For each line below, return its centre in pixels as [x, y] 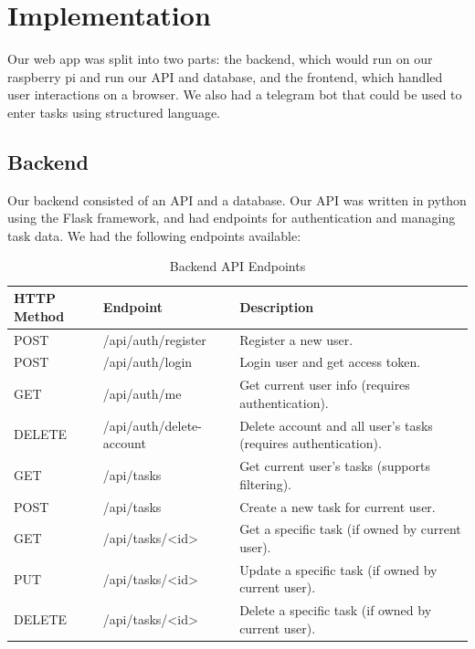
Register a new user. [296, 339]
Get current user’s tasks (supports [335, 466]
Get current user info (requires [325, 385]
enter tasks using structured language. [114, 112]
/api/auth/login [148, 362]
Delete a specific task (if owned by [336, 610]
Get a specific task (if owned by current [350, 529]
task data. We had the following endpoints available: [154, 235]
